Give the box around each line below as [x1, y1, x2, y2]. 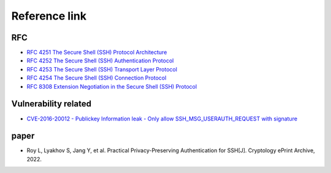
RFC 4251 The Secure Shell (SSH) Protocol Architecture [26, 49, 167, 56]
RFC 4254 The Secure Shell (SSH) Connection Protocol [26, 74, 167, 82]
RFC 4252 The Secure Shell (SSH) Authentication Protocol [26, 57, 174, 64]
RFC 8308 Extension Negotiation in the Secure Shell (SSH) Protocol [26, 83, 197, 90]
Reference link [11, 9, 87, 23]
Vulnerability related [11, 98, 92, 109]
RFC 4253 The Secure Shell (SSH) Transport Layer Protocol [26, 65, 178, 73]
